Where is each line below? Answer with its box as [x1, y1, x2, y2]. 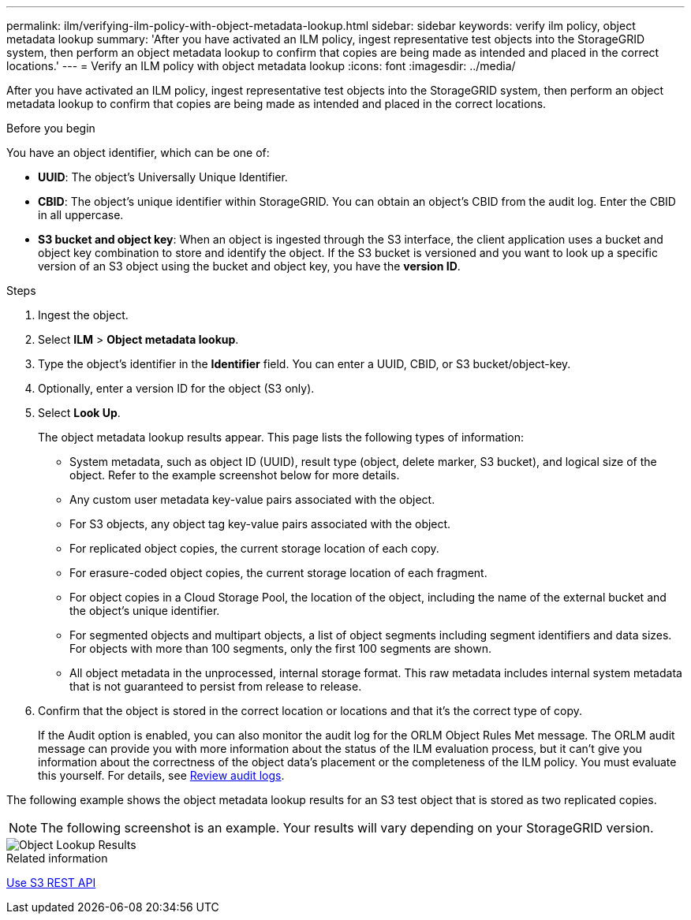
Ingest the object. [38, 308, 129, 322]
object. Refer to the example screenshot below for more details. [69, 468, 400, 482]
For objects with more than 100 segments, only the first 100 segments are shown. [69, 642, 492, 655]
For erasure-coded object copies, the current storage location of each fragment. [69, 566, 487, 579]
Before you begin [6, 121, 95, 135]
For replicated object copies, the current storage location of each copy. [69, 542, 439, 555]
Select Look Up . [38, 406, 121, 419]
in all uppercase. [38, 208, 124, 222]
